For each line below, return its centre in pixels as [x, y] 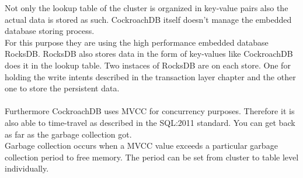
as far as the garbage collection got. [68, 134]
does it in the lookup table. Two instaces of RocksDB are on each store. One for [148, 65]
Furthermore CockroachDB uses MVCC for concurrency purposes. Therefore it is [150, 111]
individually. [27, 168]
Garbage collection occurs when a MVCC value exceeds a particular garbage [141, 146]
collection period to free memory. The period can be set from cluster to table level [152, 157]
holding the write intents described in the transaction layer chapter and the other [150, 76]
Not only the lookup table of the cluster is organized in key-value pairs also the [147, 8]
